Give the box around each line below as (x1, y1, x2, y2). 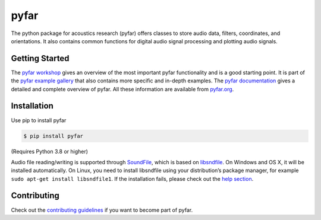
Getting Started (11, 53, 70, 63)
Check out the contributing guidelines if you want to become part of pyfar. (11, 206, 193, 213)
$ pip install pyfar (23, 132, 83, 139)
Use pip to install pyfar (11, 116, 67, 124)
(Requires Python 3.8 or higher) (11, 148, 89, 155)
